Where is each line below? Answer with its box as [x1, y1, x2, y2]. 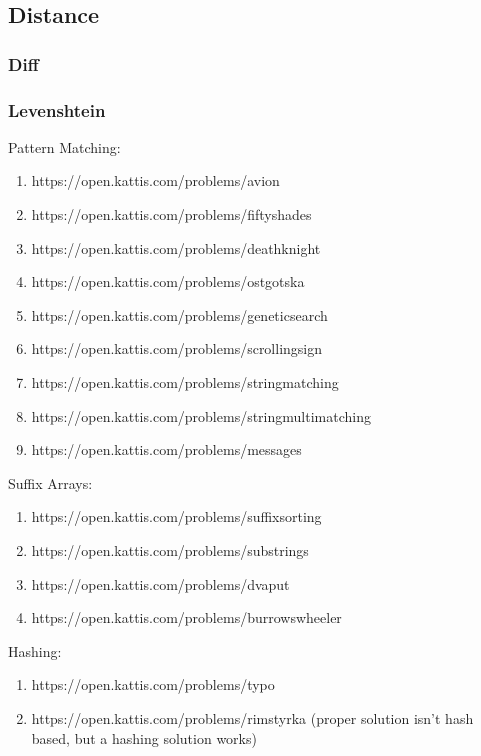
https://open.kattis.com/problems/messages [31, 439, 302, 460]
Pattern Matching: [8, 136, 121, 157]
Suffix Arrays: [8, 472, 93, 493]
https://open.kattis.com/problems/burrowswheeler [31, 607, 342, 628]
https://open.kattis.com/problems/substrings [31, 539, 309, 560]
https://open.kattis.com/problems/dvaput [31, 573, 290, 594]
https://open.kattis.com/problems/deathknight [31, 237, 321, 258]
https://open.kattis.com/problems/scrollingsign [31, 338, 323, 359]
